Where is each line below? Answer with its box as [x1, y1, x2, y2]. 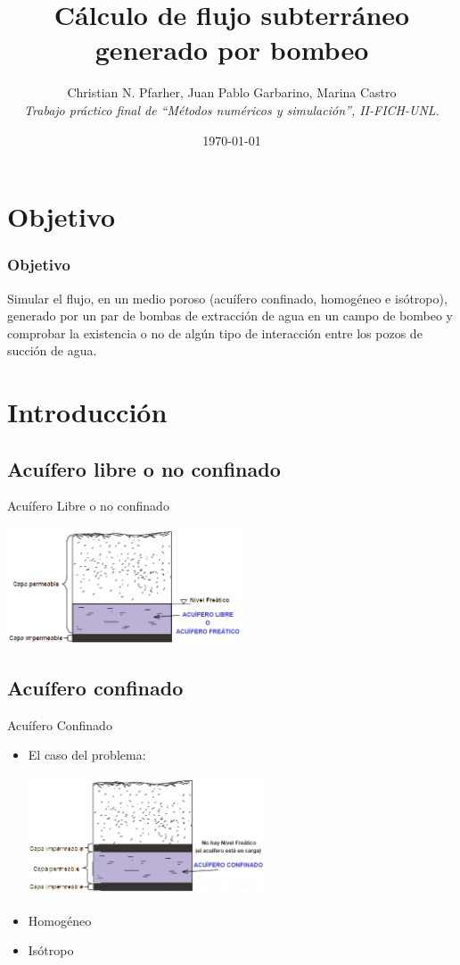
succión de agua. [7, 341, 97, 360]
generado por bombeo [94, 31, 369, 68]
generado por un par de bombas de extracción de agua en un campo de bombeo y [7, 306, 453, 325]
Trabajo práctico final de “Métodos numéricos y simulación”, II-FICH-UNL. [24, 100, 439, 119]
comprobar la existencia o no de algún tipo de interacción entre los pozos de [7, 323, 423, 342]
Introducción [7, 394, 168, 430]
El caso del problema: [28, 745, 146, 764]
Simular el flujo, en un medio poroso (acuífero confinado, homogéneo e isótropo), [7, 288, 448, 307]
